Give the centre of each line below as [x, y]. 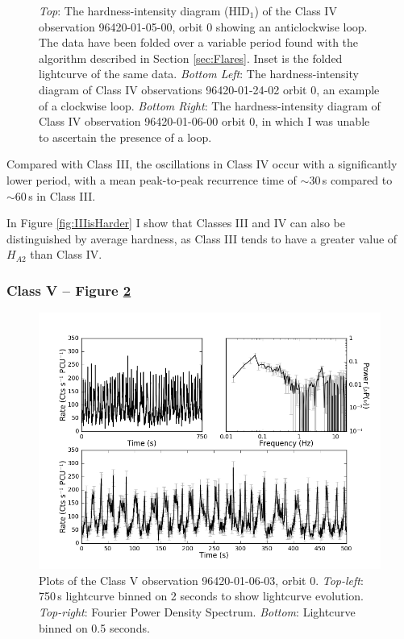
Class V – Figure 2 [69, 290]
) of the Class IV [296, 10]
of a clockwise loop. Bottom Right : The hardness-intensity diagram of [210, 105]
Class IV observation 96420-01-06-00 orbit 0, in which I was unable [204, 121]
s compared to [357, 179]
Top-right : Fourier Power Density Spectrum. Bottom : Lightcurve [197, 611]
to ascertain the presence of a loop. [125, 137]
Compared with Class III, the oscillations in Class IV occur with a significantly [202, 164]
